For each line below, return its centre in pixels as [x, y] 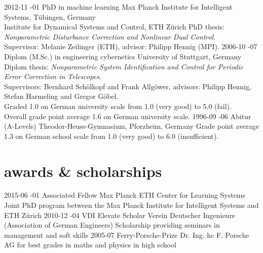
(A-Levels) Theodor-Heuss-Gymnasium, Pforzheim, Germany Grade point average [131, 126]
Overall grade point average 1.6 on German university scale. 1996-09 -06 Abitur [128, 116]
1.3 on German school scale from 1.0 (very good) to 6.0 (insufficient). [111, 136]
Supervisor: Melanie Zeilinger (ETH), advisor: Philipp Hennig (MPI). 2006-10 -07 [131, 46]
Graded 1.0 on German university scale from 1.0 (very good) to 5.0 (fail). [118, 106]
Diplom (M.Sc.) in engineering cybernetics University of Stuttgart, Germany [123, 56]
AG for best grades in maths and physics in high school [90, 245]
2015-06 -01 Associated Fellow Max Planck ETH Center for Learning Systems [125, 195]
